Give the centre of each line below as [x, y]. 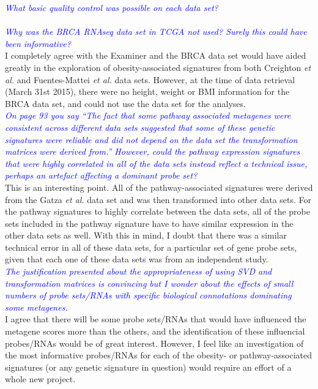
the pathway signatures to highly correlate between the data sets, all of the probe [157, 211]
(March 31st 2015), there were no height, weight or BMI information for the [147, 91]
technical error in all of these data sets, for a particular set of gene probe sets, [151, 247]
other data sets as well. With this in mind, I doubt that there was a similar [146, 235]
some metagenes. [36, 307]
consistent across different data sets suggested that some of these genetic [140, 127]
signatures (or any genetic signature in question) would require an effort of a [148, 367]
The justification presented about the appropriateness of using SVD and [139, 271]
